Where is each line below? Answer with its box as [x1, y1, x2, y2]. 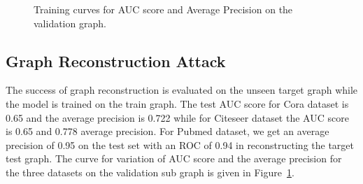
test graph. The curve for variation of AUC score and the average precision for [6, 151, 342, 166]
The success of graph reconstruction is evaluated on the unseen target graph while [6, 83, 358, 97]
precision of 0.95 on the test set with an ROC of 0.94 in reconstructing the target [6, 137, 355, 152]
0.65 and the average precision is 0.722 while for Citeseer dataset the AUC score [6, 110, 349, 125]
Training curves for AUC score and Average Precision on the [34, 2, 293, 16]
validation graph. [34, 15, 106, 30]
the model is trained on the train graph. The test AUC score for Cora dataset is [6, 96, 349, 111]
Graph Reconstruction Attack [6, 50, 226, 71]
